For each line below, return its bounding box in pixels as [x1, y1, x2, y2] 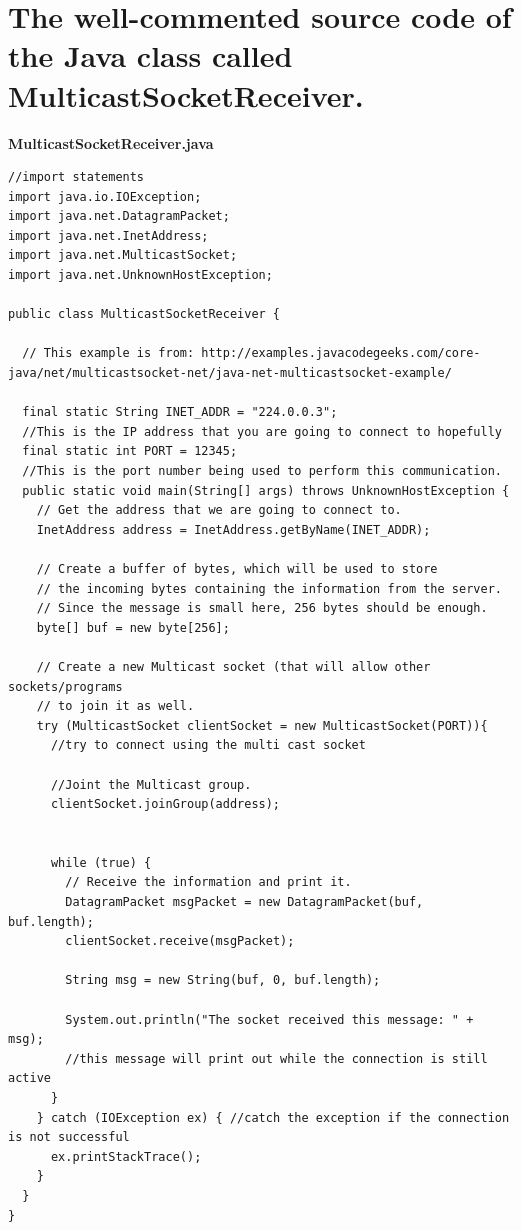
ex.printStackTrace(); [50, 1149, 202, 1164]
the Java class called [8, 35, 293, 76]
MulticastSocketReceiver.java [8, 132, 214, 153]
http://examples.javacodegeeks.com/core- [201, 346, 481, 361]
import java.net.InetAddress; [8, 228, 209, 243]
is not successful [8, 1130, 130, 1145]
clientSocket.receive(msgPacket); [65, 934, 295, 949]
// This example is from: [22, 346, 195, 361]
